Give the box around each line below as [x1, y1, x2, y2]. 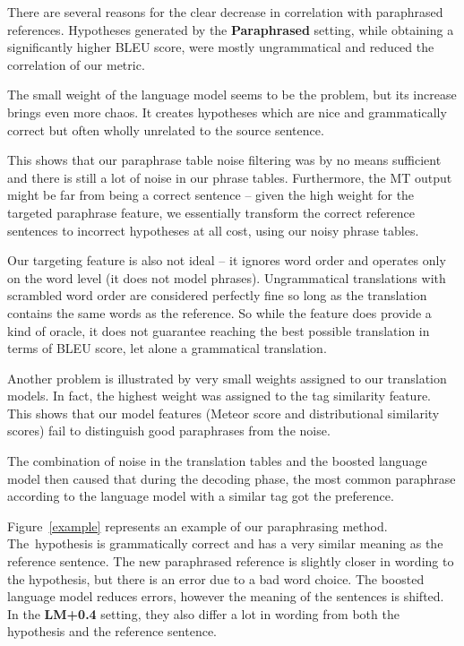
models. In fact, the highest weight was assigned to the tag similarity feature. [7, 386, 432, 405]
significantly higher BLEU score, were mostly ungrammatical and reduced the [7, 38, 434, 56]
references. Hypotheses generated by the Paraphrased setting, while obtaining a [7, 20, 454, 39]
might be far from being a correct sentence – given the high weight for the [7, 185, 415, 204]
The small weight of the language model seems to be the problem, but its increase [7, 85, 457, 104]
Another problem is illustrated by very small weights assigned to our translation [7, 368, 447, 387]
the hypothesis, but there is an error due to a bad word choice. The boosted [7, 569, 425, 588]
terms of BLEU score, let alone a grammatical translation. [7, 339, 327, 357]
